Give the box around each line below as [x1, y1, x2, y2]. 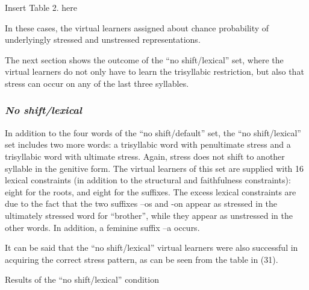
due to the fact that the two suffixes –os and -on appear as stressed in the [5, 197, 278, 210]
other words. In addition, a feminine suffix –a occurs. [5, 221, 200, 233]
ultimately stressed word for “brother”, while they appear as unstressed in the [5, 209, 293, 221]
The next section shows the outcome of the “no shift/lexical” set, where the [5, 53, 284, 66]
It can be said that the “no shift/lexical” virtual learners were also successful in [5, 241, 298, 254]
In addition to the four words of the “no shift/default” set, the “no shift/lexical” [5, 126, 301, 139]
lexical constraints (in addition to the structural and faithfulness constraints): [5, 174, 291, 186]
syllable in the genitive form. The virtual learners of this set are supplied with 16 [5, 162, 304, 174]
